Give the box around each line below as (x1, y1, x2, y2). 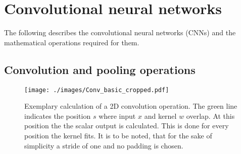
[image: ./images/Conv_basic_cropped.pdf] (24, 86, 169, 94)
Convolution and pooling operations (4, 61, 196, 77)
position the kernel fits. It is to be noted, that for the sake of (24, 130, 212, 140)
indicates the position (24, 110, 91, 121)
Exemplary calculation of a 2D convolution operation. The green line (24, 101, 237, 111)
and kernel (144, 110, 177, 121)
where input (99, 110, 136, 121)
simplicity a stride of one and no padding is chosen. (24, 140, 183, 150)
